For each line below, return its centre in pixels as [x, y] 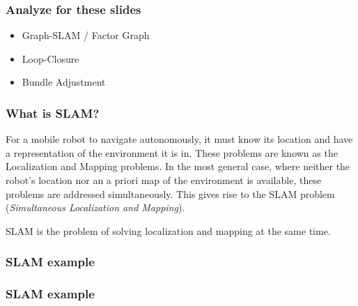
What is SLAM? [53, 113]
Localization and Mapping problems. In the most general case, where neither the [178, 166]
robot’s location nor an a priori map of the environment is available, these [164, 180]
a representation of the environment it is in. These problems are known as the [172, 152]
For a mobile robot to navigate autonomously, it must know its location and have [179, 139]
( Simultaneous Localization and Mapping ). [95, 207]
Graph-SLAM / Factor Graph [86, 35]
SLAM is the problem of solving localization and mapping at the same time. [168, 230]
